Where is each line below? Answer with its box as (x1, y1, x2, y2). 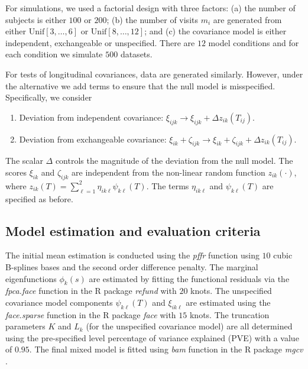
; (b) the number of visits (106, 13, 198, 25)
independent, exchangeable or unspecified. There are (5, 36, 195, 48)
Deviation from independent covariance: (19, 111, 164, 123)
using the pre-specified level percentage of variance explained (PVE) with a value (5, 331, 299, 344)
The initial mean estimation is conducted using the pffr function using (5, 249, 260, 261)
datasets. (120, 48, 153, 60)
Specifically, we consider (5, 91, 92, 103)
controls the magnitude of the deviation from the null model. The (55, 154, 293, 167)
